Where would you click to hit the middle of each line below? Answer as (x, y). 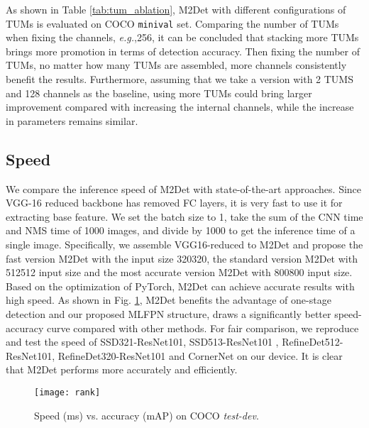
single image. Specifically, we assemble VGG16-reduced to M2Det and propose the (184, 244)
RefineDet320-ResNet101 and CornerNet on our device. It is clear (200, 355)
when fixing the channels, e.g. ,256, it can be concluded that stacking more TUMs (182, 37)
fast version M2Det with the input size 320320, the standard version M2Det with (182, 258)
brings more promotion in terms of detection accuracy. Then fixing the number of (183, 51)
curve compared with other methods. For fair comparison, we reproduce (203, 328)
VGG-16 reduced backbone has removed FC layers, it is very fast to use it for (174, 203)
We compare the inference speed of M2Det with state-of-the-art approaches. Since (184, 188)
